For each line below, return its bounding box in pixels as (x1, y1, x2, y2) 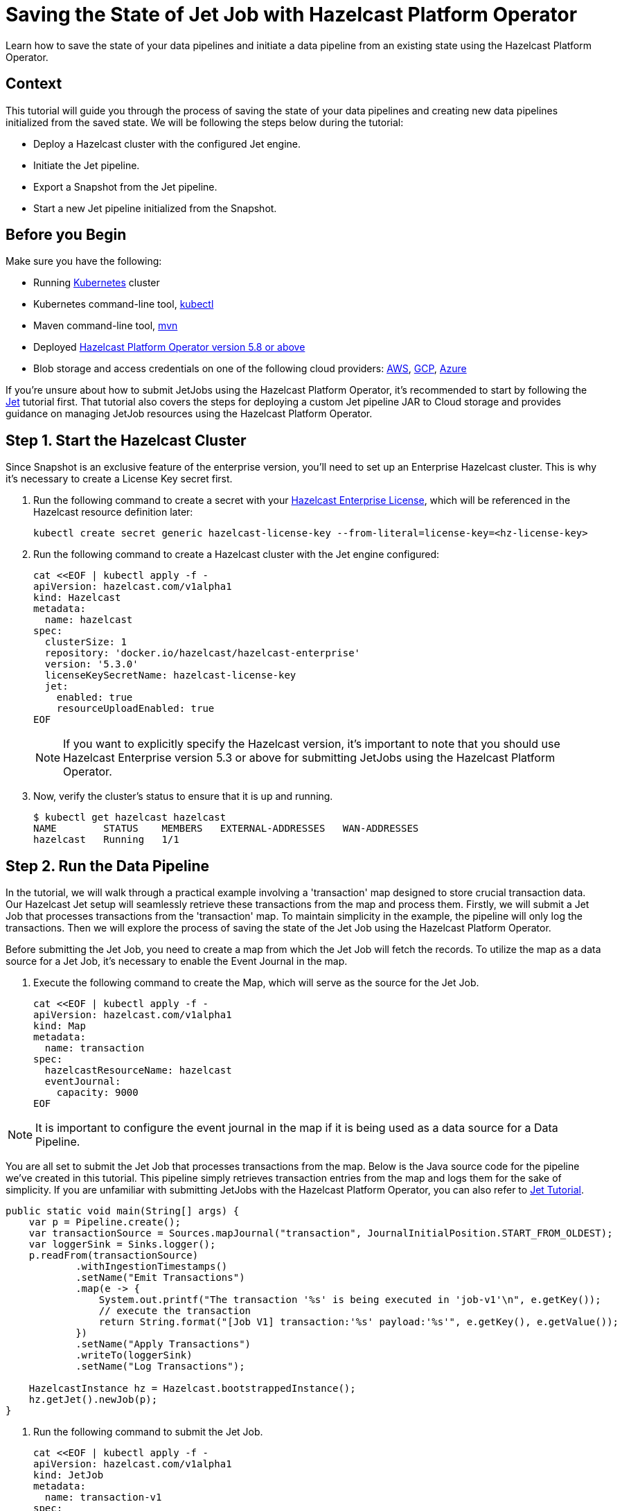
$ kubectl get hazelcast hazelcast (33, 812, 226, 823)
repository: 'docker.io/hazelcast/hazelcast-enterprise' (44, 647, 361, 659)
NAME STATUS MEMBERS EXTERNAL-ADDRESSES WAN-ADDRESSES (33, 823, 419, 835)
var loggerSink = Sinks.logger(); (28, 1239, 216, 1250)
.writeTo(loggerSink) (75, 1350, 193, 1361)
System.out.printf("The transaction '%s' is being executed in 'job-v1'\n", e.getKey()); (98, 1294, 601, 1306)
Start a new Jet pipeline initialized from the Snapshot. (33, 202, 277, 214)
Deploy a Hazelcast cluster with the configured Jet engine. (33, 137, 301, 150)
